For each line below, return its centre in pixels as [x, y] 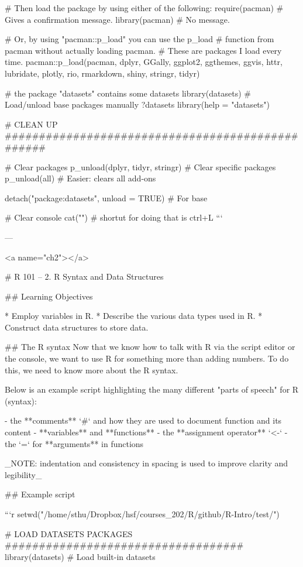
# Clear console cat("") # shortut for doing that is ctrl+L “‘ [114, 217]
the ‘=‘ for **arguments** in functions [74, 443]
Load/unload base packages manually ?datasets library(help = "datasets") [137, 104]
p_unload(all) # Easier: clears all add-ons [80, 178]
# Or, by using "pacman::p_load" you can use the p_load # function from [140, 39]
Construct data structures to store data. [77, 327]
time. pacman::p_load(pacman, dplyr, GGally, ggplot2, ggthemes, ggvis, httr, [144, 62]
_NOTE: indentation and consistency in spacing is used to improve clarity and [147, 463]
